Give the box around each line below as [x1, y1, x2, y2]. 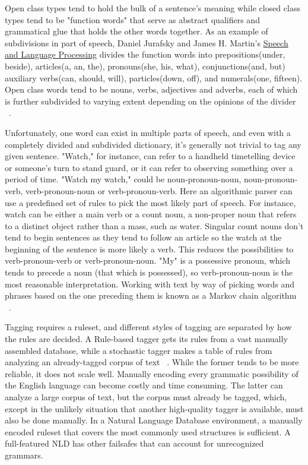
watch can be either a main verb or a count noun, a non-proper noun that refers [5, 208, 297, 220]
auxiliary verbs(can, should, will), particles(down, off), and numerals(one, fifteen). [5, 71, 303, 84]
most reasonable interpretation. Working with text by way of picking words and [5, 277, 295, 290]
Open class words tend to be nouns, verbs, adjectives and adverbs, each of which [5, 83, 298, 96]
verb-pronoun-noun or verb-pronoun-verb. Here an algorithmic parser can [26, 184, 293, 197]
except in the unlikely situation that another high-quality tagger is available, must [5, 402, 304, 415]
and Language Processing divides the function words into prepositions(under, [5, 48, 285, 61]
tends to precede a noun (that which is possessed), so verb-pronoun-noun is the [5, 266, 293, 279]
